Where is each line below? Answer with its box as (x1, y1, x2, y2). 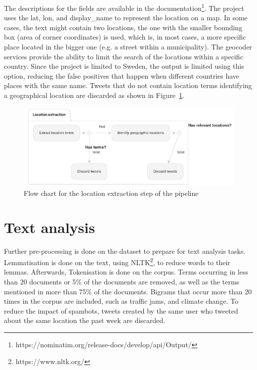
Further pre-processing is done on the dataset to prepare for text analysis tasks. (4, 245, 246, 256)
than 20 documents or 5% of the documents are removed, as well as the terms (4, 276, 240, 286)
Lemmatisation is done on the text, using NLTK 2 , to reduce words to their (4, 256, 230, 267)
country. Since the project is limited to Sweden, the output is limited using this (4, 61, 244, 71)
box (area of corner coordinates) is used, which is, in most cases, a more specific (4, 32, 246, 42)
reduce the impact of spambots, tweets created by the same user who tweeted (4, 305, 238, 316)
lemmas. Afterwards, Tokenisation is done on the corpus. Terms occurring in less (4, 267, 248, 277)
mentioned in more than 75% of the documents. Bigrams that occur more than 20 (4, 286, 252, 296)
